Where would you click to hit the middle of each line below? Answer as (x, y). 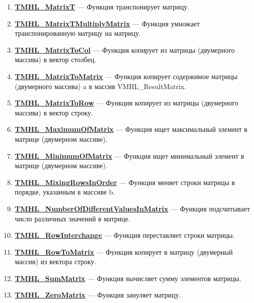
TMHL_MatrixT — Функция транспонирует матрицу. (102, 6)
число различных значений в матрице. (72, 218)
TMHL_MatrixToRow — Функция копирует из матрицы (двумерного (127, 103)
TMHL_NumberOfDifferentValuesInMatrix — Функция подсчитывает (132, 208)
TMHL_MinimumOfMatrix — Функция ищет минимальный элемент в (129, 155)
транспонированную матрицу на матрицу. (78, 33)
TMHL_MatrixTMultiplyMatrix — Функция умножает (107, 23)
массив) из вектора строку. (56, 261)
